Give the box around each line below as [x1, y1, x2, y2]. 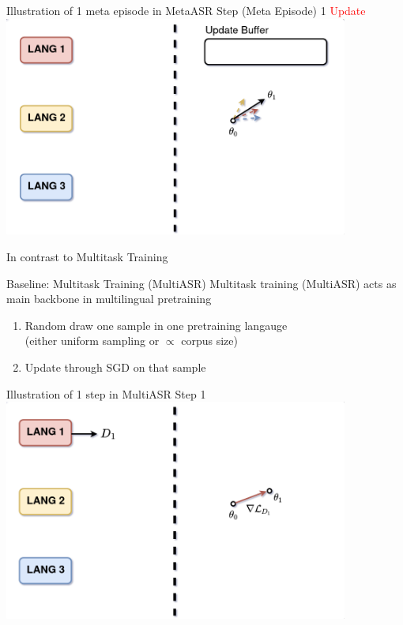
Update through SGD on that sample [24, 358, 206, 375]
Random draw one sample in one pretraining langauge [24, 316, 288, 333]
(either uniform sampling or [24, 332, 160, 349]
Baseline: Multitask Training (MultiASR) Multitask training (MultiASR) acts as [6, 275, 397, 291]
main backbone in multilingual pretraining [6, 290, 212, 307]
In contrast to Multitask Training [6, 248, 168, 264]
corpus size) [181, 332, 238, 349]
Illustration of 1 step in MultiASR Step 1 [6, 385, 206, 402]
